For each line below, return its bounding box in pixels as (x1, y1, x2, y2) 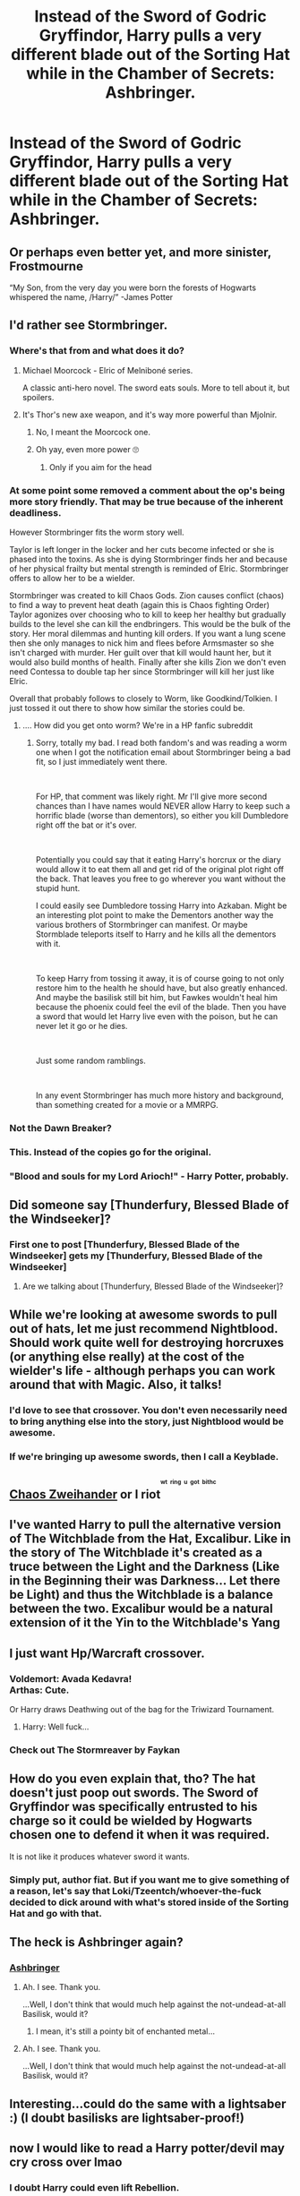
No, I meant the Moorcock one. (35, 426, 150, 437)
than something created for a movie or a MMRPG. (35, 1099, 219, 1110)
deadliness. (9, 506, 62, 519)
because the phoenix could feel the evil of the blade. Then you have (35, 1001, 287, 1012)
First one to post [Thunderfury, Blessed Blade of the (9, 1239, 240, 1251)
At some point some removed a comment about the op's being (9, 484, 285, 496)
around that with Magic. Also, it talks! (9, 1377, 222, 1392)
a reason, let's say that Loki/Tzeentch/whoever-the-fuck (9, 1884, 261, 1897)
